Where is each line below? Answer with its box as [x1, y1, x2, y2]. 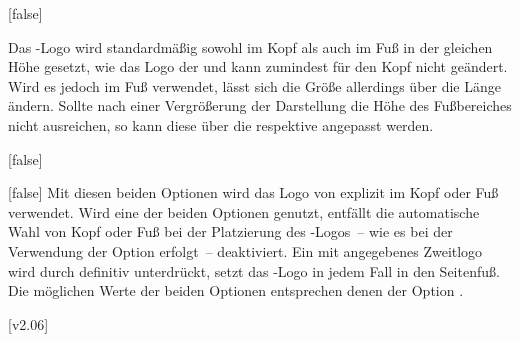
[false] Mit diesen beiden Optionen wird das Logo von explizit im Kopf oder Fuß [8, 182, 499, 203]
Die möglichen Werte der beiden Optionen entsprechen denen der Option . [8, 280, 464, 301]
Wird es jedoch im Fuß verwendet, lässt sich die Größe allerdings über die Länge [8, 75, 501, 96]
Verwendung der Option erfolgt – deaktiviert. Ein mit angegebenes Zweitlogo [8, 240, 483, 261]
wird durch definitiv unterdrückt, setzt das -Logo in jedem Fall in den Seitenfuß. [8, 260, 500, 281]
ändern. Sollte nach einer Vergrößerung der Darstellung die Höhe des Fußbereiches [8, 95, 512, 116]
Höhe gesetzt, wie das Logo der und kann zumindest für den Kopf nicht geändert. [8, 56, 508, 77]
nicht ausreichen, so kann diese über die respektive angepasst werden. [8, 114, 434, 135]
